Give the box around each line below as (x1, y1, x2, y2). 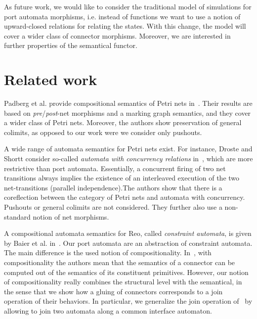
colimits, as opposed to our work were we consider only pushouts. (4, 127, 202, 137)
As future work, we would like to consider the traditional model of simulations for (4, 1, 252, 11)
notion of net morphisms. (33, 211, 109, 222)
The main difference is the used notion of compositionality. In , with (4, 247, 212, 258)
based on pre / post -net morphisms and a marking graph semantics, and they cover (4, 107, 251, 118)
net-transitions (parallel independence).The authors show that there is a (4, 182, 222, 192)
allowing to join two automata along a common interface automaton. (4, 305, 212, 316)
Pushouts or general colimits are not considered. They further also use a (4, 202, 222, 212)
